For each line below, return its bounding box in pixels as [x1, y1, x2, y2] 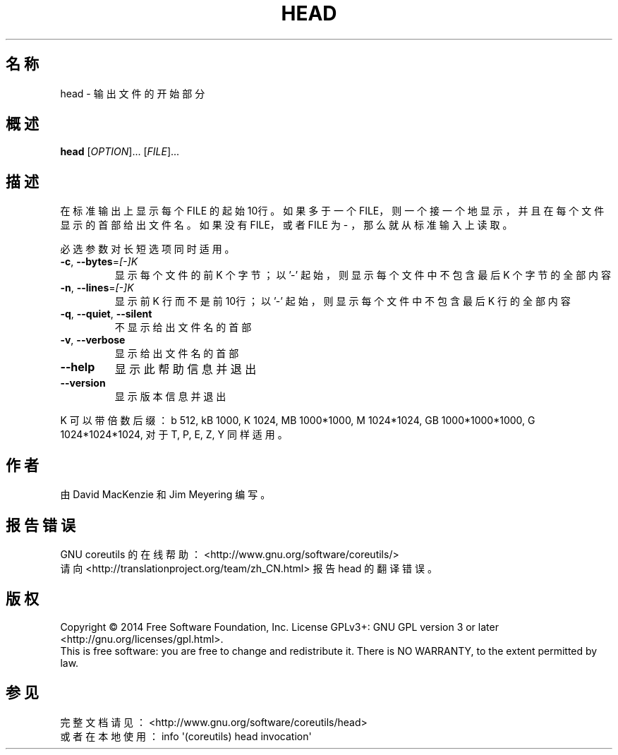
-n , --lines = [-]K [60, 282, 134, 294]
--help [60, 360, 95, 375]
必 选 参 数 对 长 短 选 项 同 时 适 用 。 [60, 243, 235, 255]
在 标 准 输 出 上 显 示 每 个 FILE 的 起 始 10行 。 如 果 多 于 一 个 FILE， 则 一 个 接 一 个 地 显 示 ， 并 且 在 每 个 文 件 [60, 205, 605, 217]
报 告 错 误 [6, 516, 75, 534]
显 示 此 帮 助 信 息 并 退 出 [114, 362, 257, 377]
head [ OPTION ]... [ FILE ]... [60, 145, 180, 158]
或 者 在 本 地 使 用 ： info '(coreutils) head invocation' [60, 730, 312, 742]
